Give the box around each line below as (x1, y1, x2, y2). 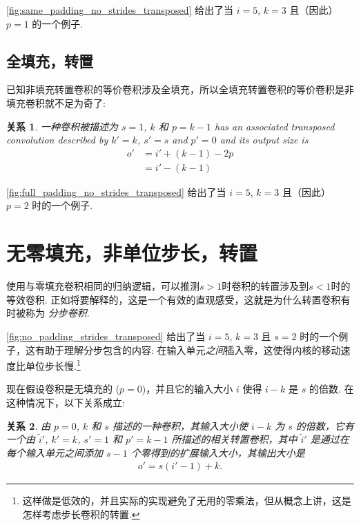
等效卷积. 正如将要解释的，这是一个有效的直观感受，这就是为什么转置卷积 (6, 292, 341, 306)
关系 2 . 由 (6, 418, 50, 433)
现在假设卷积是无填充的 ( (6, 382, 120, 396)
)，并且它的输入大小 (142, 382, 233, 396)
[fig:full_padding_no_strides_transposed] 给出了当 (6, 184, 226, 199)
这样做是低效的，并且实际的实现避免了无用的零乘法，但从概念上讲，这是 (22, 493, 351, 508)
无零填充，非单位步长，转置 (6, 239, 258, 267)
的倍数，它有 (295, 418, 354, 433)
